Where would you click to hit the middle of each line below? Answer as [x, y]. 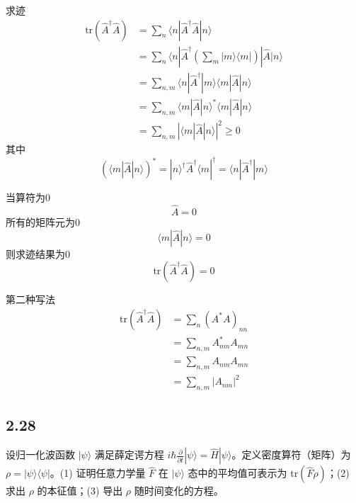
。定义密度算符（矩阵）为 [291, 454]
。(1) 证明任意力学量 [98, 473]
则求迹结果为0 [38, 253]
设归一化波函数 [40, 454]
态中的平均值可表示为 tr [243, 473]
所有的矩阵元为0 [43, 222]
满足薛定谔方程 [129, 454]
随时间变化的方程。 [179, 491]
